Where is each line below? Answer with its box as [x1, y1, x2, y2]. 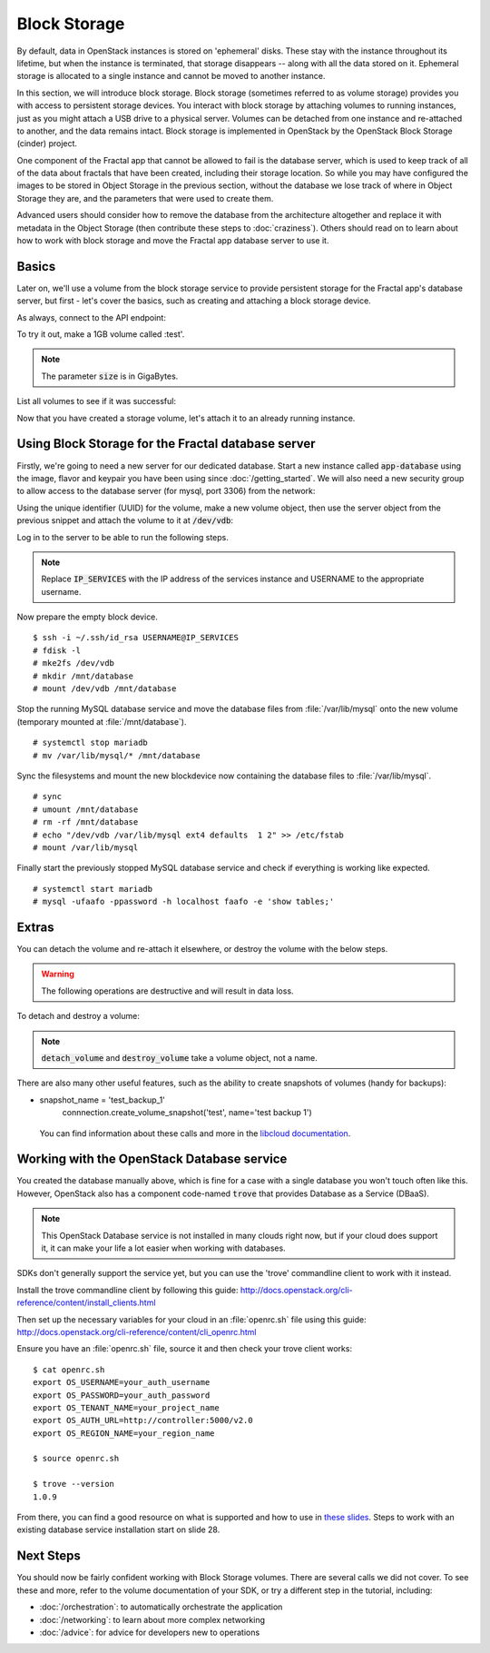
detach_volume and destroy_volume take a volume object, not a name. [41, 1052, 318, 1063]
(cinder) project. [16, 138, 77, 149]
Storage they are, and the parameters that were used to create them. [16, 193, 274, 203]
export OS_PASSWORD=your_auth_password [33, 1390, 211, 1401]
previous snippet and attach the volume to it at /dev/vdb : [16, 515, 233, 526]
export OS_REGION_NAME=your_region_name [33, 1428, 215, 1439]
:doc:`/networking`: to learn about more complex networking [39, 1614, 266, 1625]
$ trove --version [33, 1479, 115, 1490]
